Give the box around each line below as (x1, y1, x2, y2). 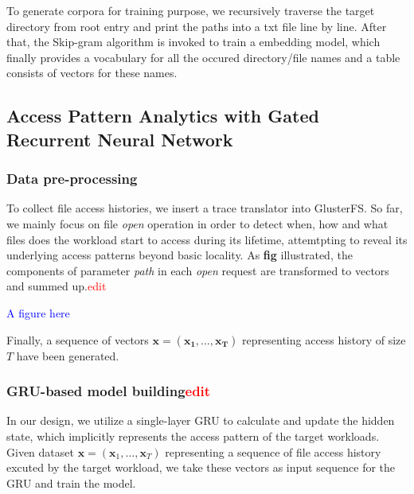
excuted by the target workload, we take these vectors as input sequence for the (6, 459, 396, 476)
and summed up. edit (6, 278, 107, 294)
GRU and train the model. (6, 474, 136, 491)
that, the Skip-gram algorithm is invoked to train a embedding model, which (6, 33, 381, 50)
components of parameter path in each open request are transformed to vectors (6, 262, 389, 278)
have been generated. (16, 347, 119, 364)
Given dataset (6, 443, 74, 460)
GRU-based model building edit (6, 381, 211, 401)
